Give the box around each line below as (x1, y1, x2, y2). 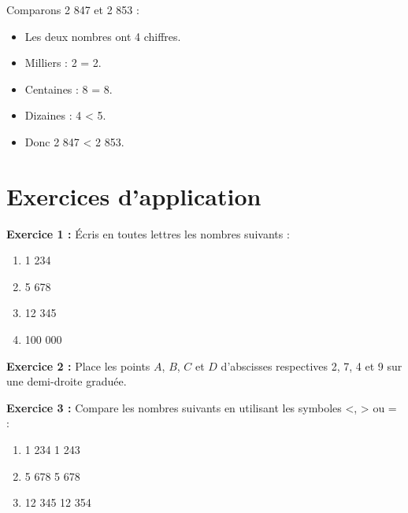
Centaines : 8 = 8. (24, 80, 113, 97)
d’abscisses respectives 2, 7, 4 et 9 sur (221, 357, 402, 374)
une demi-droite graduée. (6, 373, 127, 389)
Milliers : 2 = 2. (24, 54, 102, 71)
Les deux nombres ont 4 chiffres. (24, 28, 181, 44)
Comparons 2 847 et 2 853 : (6, 2, 139, 17)
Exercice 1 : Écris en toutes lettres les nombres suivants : (6, 225, 290, 242)
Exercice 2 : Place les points (6, 357, 150, 374)
